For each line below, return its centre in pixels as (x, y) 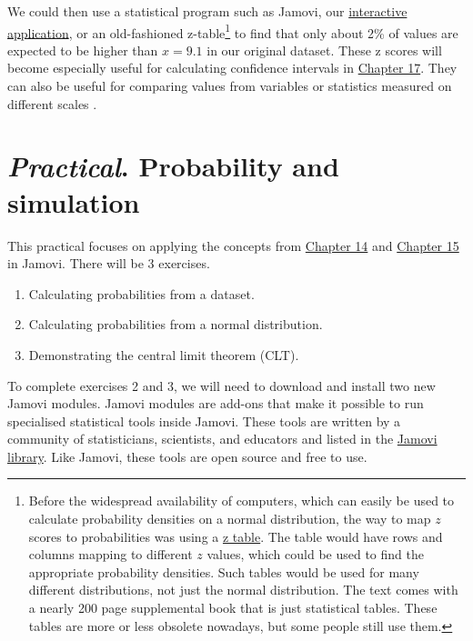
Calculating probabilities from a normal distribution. (176, 324)
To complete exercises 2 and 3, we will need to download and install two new (221, 385)
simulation (74, 201)
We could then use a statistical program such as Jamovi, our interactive (207, 11)
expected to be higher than (83, 50)
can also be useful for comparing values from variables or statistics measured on (230, 86)
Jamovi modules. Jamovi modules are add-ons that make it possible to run (216, 403)
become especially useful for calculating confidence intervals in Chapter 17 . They (232, 68)
